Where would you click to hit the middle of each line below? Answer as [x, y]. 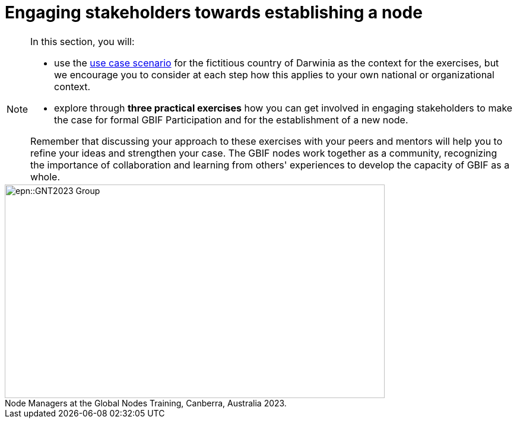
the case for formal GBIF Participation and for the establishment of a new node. [231, 120]
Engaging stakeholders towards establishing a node [214, 12]
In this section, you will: [83, 41]
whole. [45, 176]
